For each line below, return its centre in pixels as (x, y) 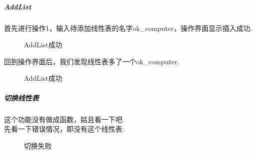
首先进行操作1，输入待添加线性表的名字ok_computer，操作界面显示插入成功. (128, 28)
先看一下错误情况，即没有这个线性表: (64, 129)
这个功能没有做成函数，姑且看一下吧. (64, 119)
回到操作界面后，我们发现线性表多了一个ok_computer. (92, 61)
